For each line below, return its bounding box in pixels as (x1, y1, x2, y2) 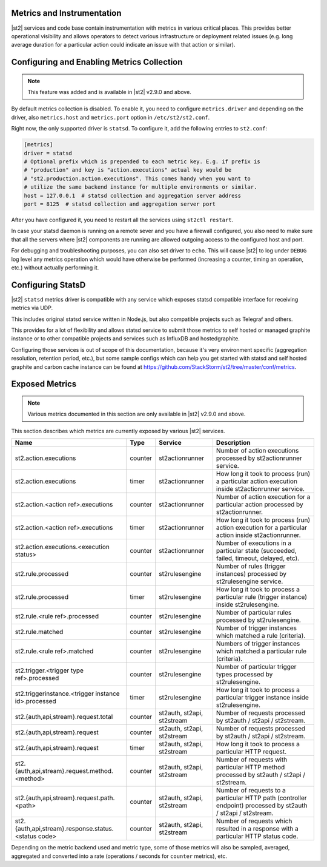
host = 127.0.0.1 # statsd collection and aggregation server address (24, 192, 242, 199)
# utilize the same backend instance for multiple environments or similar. (24, 184, 257, 191)
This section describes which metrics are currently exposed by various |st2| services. (11, 427, 225, 434)
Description (216, 439, 251, 447)
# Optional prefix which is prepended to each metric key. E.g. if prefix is (24, 158, 260, 165)
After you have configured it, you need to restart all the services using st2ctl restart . (11, 216, 234, 223)
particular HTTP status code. (216, 832, 299, 840)
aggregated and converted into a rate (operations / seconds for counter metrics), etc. (11, 852, 227, 860)
